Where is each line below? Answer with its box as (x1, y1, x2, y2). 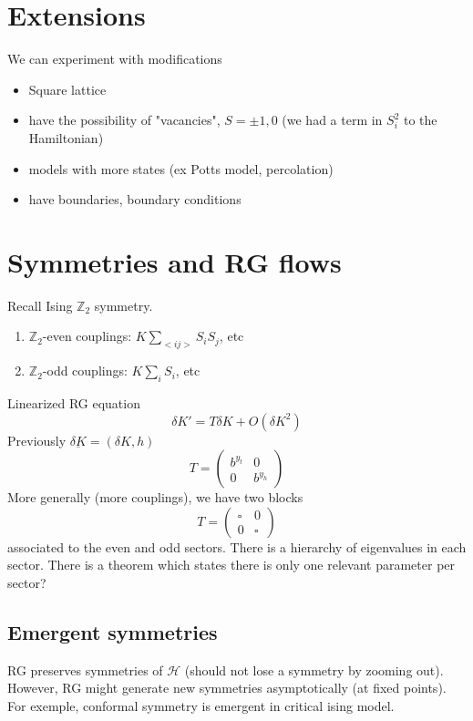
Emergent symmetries (7, 617, 218, 645)
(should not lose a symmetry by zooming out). (184, 660, 444, 679)
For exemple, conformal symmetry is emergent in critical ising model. (7, 695, 395, 715)
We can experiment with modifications (7, 49, 222, 68)
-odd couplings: (42, 361, 128, 380)
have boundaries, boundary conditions (28, 190, 242, 209)
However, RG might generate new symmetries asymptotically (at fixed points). (7, 678, 447, 697)
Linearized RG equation (7, 394, 140, 412)
